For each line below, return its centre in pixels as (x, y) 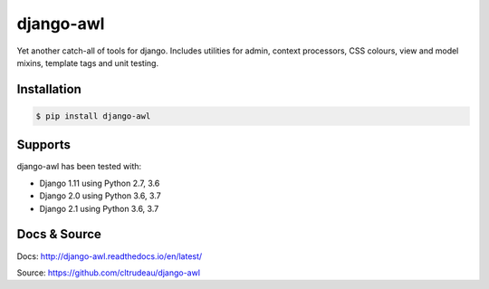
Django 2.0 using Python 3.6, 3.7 (101, 196)
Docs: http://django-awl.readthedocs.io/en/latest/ (110, 256)
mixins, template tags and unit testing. (87, 63)
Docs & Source (59, 234)
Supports (44, 145)
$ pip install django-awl (93, 116)
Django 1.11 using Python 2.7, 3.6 (100, 183)
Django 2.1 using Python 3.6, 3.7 (99, 208)
